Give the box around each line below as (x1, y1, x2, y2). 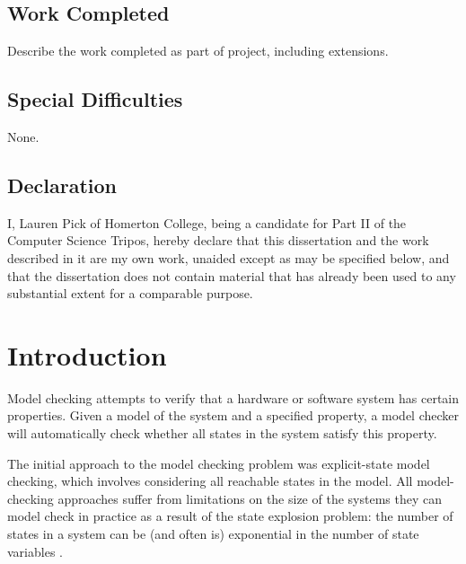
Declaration (7, 171, 118, 198)
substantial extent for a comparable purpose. (7, 284, 253, 303)
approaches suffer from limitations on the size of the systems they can (57, 489, 442, 507)
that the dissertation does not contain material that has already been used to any (7, 266, 456, 285)
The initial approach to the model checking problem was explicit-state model (7, 454, 430, 472)
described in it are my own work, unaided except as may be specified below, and (7, 248, 450, 267)
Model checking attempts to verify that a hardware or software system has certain (7, 388, 460, 407)
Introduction (7, 336, 167, 373)
